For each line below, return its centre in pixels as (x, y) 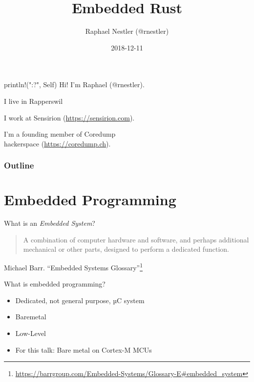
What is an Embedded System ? (50, 223)
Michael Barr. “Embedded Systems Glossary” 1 (74, 267)
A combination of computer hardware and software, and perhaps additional (136, 239)
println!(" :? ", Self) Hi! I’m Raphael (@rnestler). (74, 84)
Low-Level (31, 333)
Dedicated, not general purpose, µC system (80, 300)
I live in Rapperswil (33, 101)
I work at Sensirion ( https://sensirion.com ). (69, 117)
